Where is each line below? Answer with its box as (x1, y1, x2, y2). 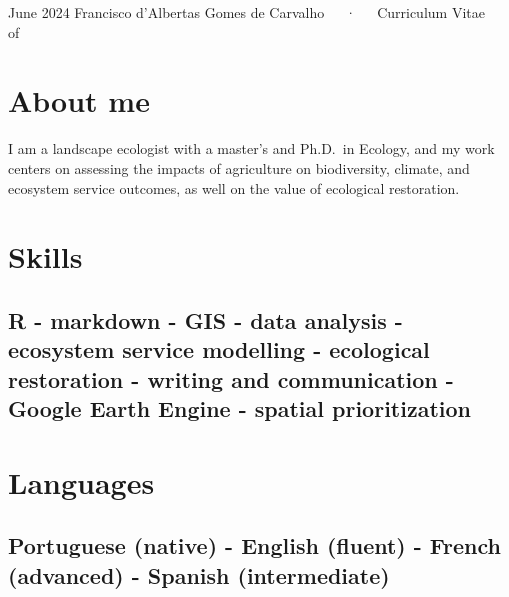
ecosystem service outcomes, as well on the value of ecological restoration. (8, 177, 460, 198)
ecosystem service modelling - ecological (8, 334, 430, 365)
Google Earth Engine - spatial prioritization (8, 393, 471, 424)
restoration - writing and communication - (8, 363, 454, 394)
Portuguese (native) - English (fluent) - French (8, 530, 501, 561)
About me (8, 80, 150, 121)
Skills (8, 236, 83, 277)
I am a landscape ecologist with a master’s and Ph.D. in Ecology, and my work (8, 138, 495, 159)
